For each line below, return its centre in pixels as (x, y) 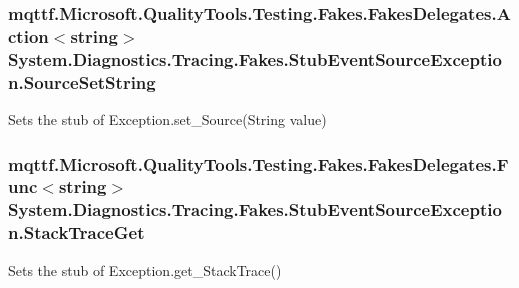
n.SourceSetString (82, 81)
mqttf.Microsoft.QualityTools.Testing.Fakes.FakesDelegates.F (258, 163)
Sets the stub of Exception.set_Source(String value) (167, 118)
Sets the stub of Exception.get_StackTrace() (145, 269)
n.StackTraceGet (76, 232)
